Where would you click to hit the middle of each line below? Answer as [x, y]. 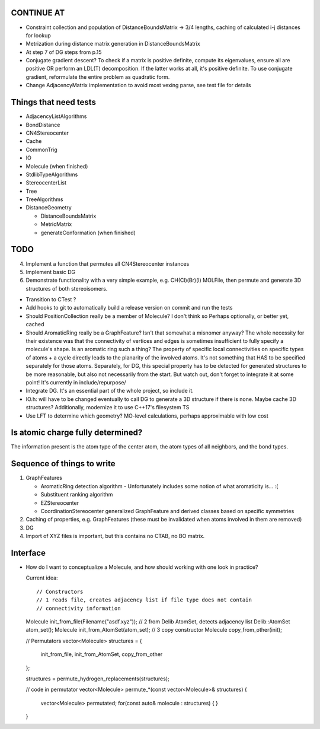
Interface [28, 553]
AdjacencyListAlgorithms [56, 116]
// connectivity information [79, 608]
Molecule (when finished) [57, 166]
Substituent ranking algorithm [77, 495]
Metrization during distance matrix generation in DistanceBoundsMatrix [113, 44]
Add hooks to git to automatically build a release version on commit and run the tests [129, 308]
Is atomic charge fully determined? [77, 433]
